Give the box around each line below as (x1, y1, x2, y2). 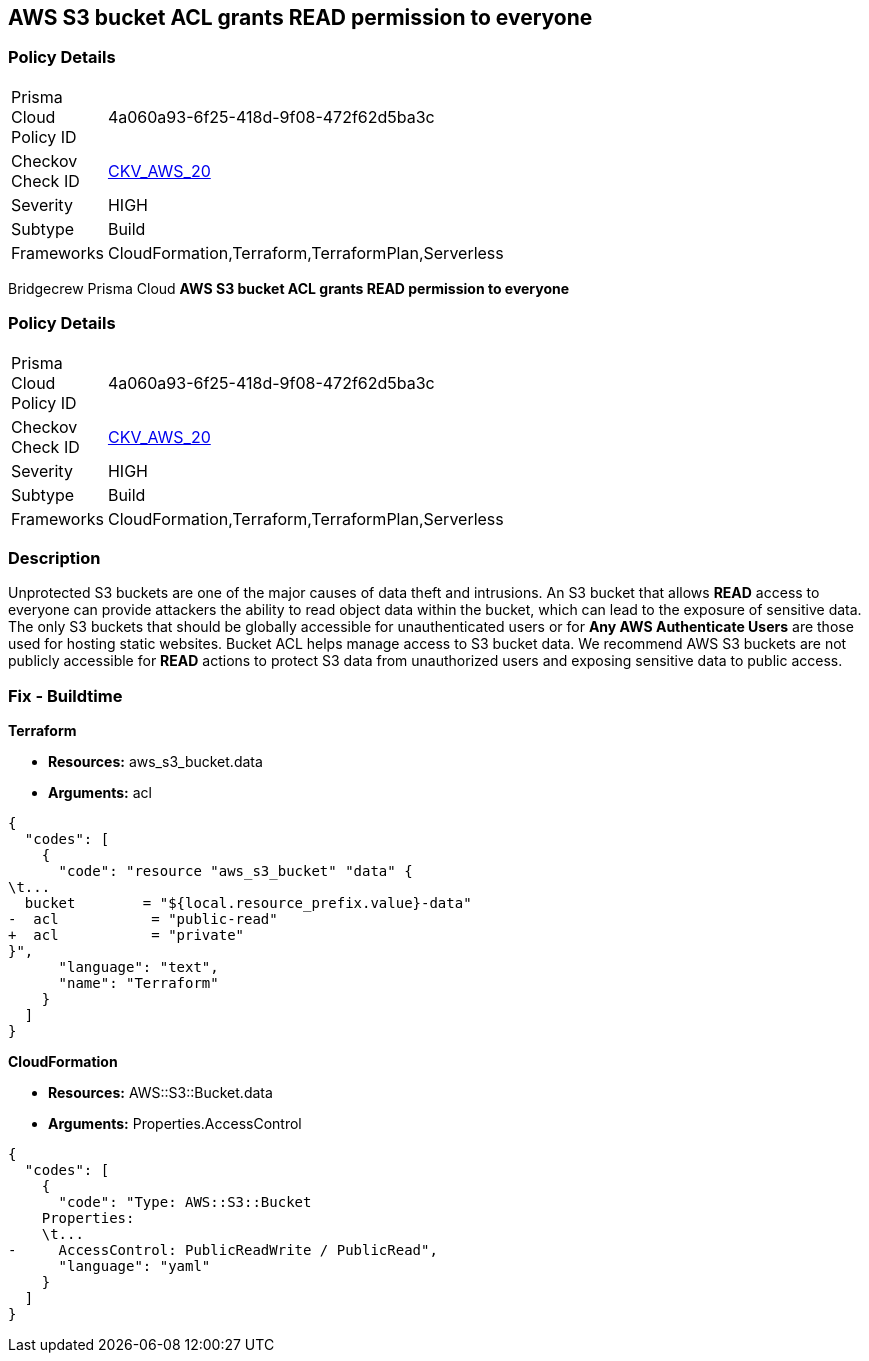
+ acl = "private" (8, 927, 245, 944)
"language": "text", (58, 959, 219, 976)
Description (8, 547, 101, 568)
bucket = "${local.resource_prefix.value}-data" (24, 895, 472, 912)
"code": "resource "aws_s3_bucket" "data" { (58, 863, 413, 880)
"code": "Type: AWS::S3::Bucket (58, 1194, 312, 1211)
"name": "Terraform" (58, 975, 219, 992)
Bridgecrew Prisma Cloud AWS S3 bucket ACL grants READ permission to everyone (8, 279, 570, 297)
